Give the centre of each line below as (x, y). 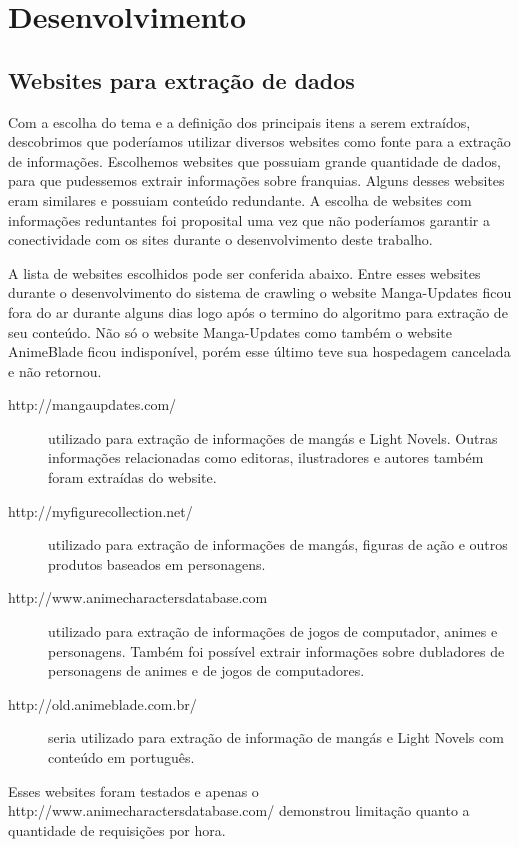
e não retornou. (55, 370)
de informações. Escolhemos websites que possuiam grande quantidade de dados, (254, 160)
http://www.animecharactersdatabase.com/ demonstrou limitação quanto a (239, 810)
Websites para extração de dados (181, 79)
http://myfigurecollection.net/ (100, 510)
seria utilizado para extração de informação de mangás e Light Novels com (276, 737)
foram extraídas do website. (132, 477)
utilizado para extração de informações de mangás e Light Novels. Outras (273, 437)
